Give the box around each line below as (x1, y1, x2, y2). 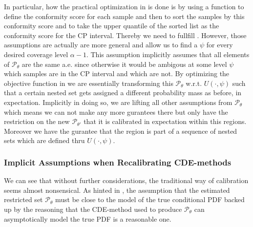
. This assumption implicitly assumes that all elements (86, 49, 250, 59)
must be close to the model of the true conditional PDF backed (55, 194, 245, 205)
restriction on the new (4, 116, 70, 126)
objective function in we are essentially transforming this (4, 78, 173, 88)
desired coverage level (4, 49, 68, 59)
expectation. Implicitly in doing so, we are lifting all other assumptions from (4, 97, 232, 107)
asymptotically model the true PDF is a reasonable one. (4, 213, 171, 224)
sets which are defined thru (4, 135, 85, 145)
